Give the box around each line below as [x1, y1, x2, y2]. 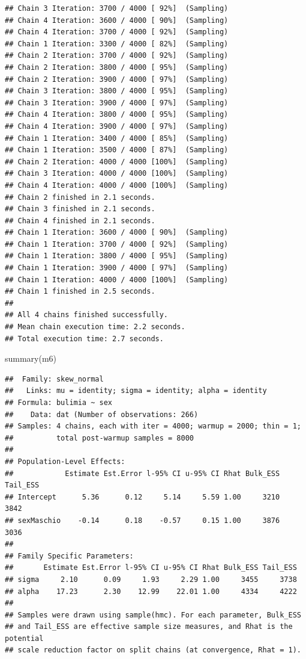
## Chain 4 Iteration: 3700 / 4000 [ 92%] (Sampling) [5, 28, 229, 37]
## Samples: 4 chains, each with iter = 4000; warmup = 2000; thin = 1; [5, 422, 301, 431]
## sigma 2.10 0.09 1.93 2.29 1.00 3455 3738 [5, 575, 297, 584]
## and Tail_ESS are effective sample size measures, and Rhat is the [5, 622, 293, 631]
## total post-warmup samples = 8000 [5, 433, 194, 442]
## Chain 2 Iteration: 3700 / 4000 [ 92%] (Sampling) [5, 51, 229, 60]
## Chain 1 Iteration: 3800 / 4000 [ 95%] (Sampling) [5, 252, 229, 261]
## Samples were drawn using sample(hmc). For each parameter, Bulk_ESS [5, 610, 301, 619]
